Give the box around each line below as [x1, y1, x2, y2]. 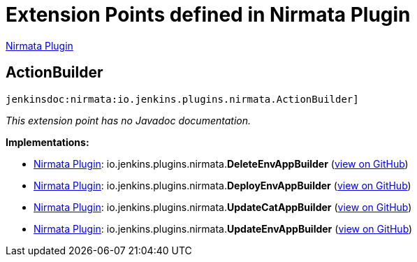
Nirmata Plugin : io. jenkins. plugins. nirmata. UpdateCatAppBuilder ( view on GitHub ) [34, 201, 412, 213]
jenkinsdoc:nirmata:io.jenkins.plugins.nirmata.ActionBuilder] [6, 93, 359, 105]
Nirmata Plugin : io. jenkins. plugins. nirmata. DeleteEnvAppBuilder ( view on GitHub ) [34, 157, 409, 170]
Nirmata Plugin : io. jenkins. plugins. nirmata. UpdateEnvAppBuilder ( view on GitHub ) [34, 222, 413, 235]
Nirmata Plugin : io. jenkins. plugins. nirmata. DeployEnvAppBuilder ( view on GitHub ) [34, 179, 411, 191]
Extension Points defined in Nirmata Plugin [6, 3, 411, 27]
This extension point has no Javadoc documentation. [6, 114, 251, 126]
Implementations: [6, 136, 89, 148]
